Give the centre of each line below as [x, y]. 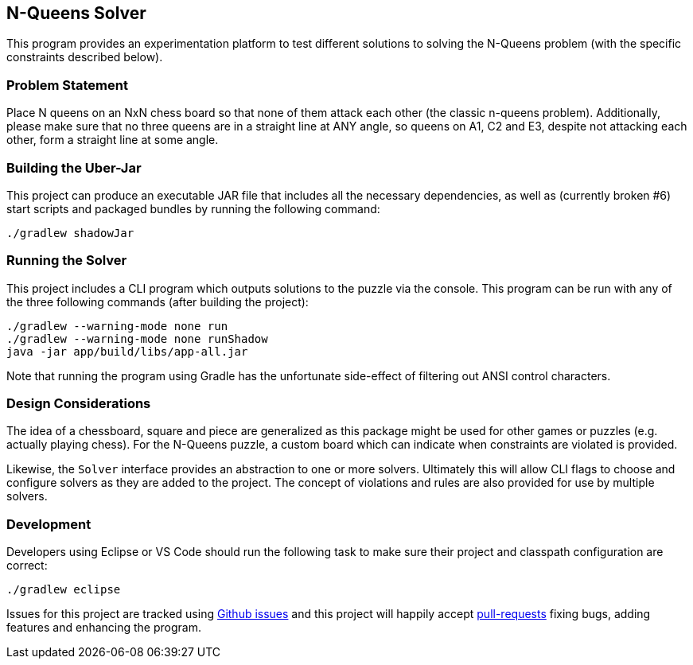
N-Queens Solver [76, 13]
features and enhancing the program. [104, 628]
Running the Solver [67, 261]
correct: [27, 566]
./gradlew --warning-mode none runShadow [137, 338]
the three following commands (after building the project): [158, 301]
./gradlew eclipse [64, 590]
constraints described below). [85, 57]
